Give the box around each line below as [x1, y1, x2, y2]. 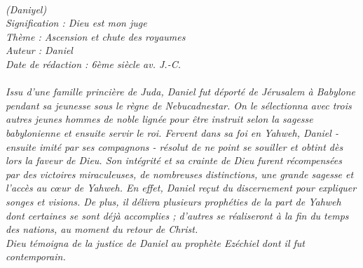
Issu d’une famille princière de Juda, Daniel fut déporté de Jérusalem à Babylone [6, 84, 355, 99]
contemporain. [6, 249, 66, 264]
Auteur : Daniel [6, 43, 73, 58]
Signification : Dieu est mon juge [6, 15, 147, 30]
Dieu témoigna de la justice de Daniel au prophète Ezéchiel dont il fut [6, 235, 305, 250]
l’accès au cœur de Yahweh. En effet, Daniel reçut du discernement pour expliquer [6, 180, 357, 195]
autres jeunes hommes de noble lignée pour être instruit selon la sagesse [6, 112, 313, 126]
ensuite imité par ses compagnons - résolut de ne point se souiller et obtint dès [6, 139, 343, 154]
